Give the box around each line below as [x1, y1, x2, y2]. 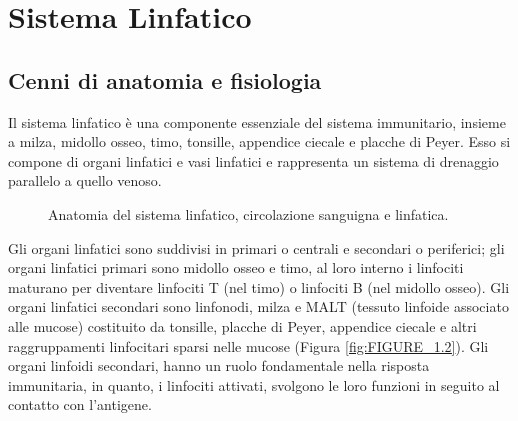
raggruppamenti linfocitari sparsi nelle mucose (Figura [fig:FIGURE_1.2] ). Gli [8, 335, 489, 356]
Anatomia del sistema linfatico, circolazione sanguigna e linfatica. [48, 203, 449, 224]
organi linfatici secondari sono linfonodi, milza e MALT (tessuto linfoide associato [8, 296, 509, 317]
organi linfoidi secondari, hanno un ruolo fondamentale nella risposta [8, 355, 430, 376]
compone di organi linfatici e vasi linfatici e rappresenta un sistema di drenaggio [8, 150, 499, 171]
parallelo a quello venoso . [8, 170, 162, 191]
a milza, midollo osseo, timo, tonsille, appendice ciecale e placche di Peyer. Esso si [8, 131, 511, 152]
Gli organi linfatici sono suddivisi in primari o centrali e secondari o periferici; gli [8, 237, 505, 258]
